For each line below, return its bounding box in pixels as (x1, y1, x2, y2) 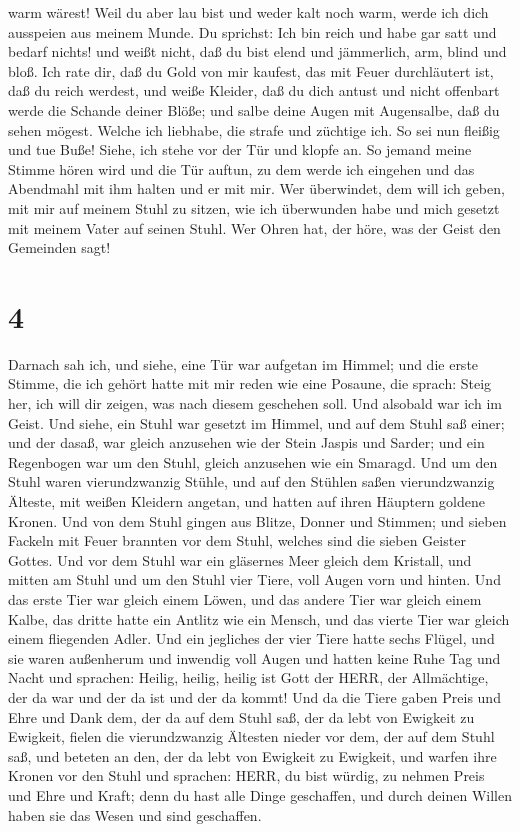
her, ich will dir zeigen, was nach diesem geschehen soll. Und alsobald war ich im (8, 393, 502, 414)
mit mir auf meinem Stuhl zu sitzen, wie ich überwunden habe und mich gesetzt (8, 197, 500, 218)
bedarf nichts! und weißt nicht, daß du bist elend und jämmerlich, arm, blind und (8, 41, 507, 62)
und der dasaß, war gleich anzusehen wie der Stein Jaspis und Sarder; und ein (8, 432, 485, 453)
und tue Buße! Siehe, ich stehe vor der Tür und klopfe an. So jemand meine (8, 139, 472, 160)
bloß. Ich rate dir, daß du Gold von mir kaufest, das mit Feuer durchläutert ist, (8, 60, 494, 81)
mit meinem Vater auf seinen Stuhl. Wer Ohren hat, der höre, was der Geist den (8, 217, 501, 238)
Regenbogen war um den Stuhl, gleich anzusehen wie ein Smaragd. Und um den (8, 451, 498, 472)
